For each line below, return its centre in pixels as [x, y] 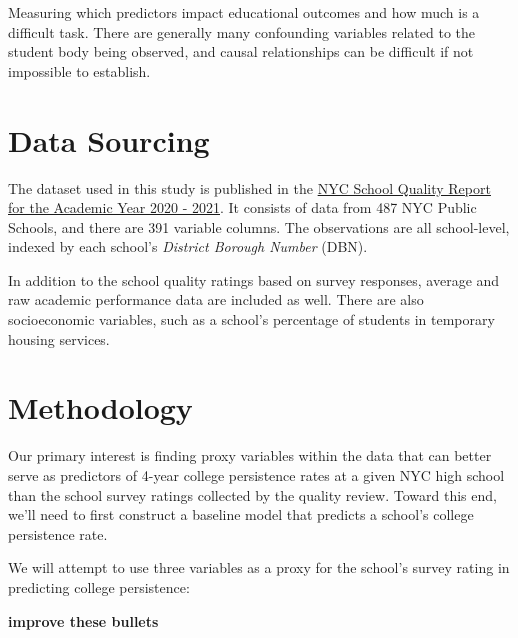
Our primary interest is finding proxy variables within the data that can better [250, 455]
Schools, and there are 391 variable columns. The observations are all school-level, [259, 226]
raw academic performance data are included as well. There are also [216, 299]
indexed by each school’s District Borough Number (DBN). [188, 246]
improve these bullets [83, 620]
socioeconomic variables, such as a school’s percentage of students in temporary [251, 319]
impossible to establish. [79, 70]
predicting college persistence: [99, 586]
